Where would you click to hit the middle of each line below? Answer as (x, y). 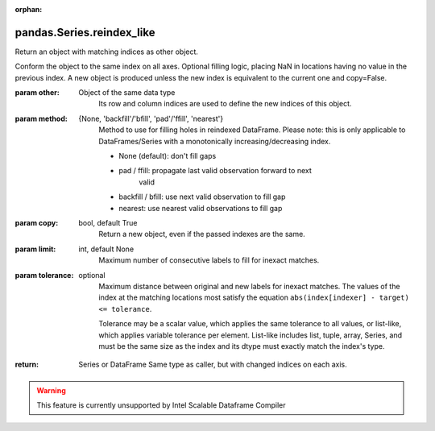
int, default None (106, 249)
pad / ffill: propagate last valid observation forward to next (215, 171)
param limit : (35, 249)
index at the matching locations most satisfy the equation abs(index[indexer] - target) (254, 297)
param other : (37, 93)
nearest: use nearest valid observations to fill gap (201, 208)
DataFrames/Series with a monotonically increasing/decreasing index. (215, 141)
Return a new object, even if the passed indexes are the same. (202, 234)
